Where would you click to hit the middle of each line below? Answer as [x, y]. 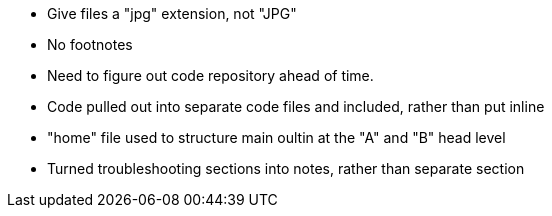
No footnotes [90, 44]
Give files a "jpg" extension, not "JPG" [172, 13]
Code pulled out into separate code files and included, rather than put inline [296, 106]
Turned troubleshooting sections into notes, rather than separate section [286, 168]
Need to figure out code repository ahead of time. [210, 75]
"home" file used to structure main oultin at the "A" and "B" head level [276, 137]
